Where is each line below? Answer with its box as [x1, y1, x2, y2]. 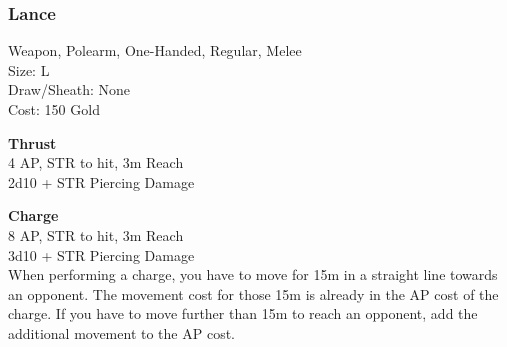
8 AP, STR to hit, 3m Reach [8, 224, 184, 245]
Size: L [8, 59, 50, 80]
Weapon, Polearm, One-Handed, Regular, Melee [8, 40, 302, 61]
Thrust [8, 132, 57, 153]
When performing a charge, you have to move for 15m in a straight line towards [8, 264, 498, 285]
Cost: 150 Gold [8, 99, 100, 119]
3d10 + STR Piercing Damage [8, 244, 195, 265]
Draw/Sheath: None [8, 79, 130, 100]
